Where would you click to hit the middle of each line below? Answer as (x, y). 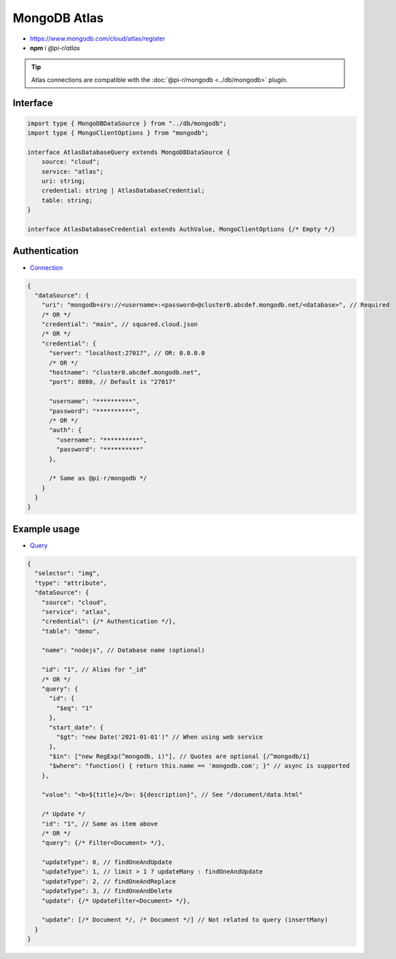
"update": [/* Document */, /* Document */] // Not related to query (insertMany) (185, 920)
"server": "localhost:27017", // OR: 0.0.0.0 (127, 353)
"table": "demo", (71, 631)
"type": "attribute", (71, 583)
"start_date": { (76, 727)
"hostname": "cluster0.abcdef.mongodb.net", (125, 373)
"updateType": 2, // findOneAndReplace (109, 881)
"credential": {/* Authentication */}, (109, 622)
